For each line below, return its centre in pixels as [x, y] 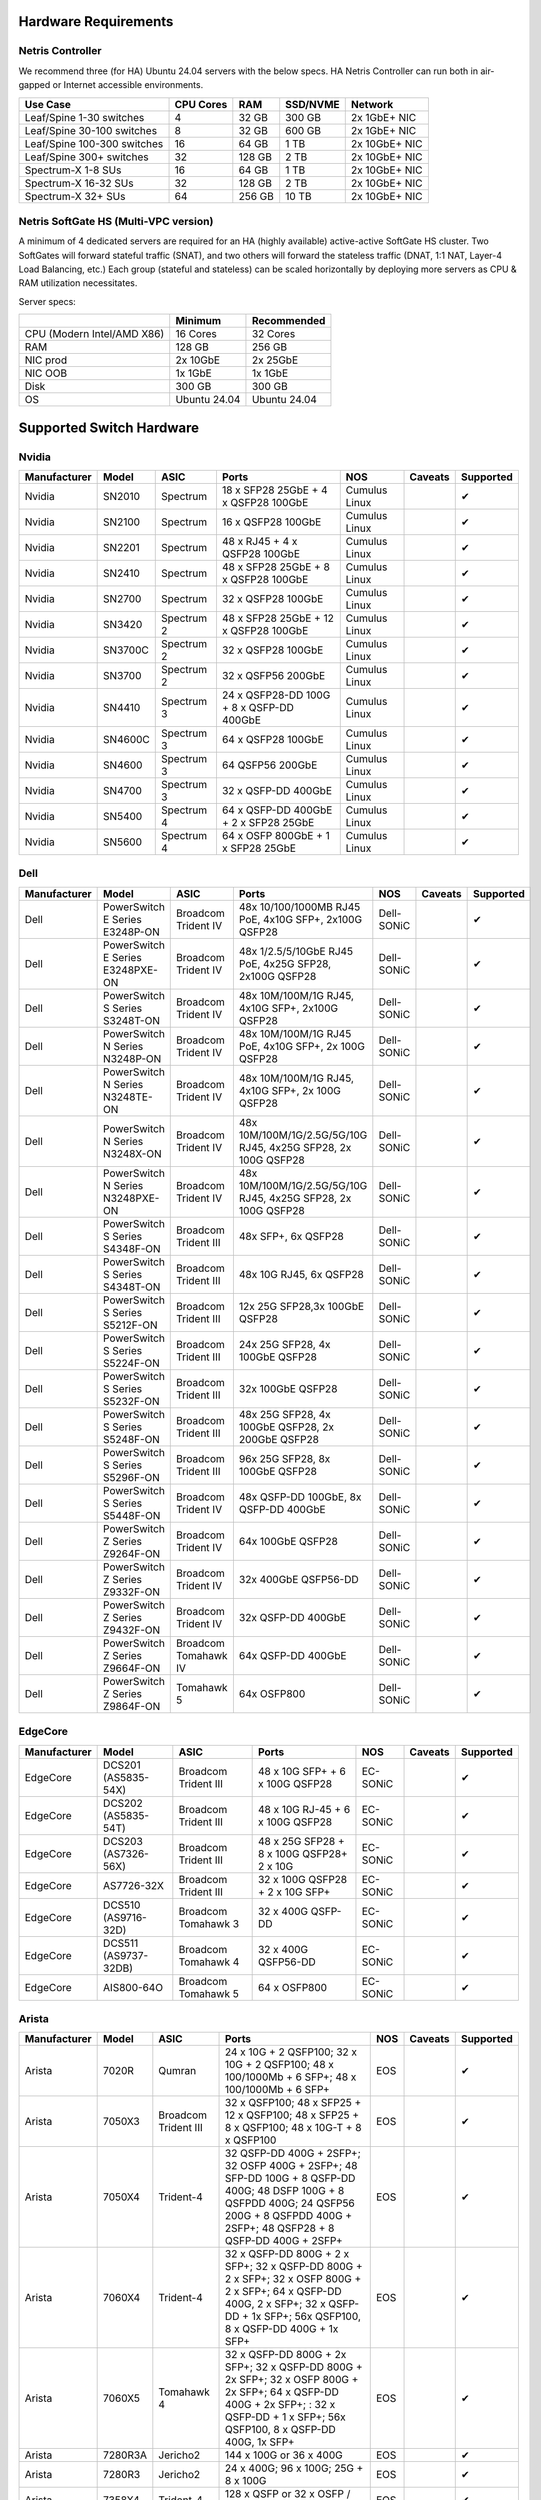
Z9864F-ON [132, 1706]
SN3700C [126, 650]
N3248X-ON [132, 1153]
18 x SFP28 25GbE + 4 [275, 490]
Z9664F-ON [132, 1668]
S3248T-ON [131, 1020]
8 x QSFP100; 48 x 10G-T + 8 [293, 2128]
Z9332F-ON [131, 1592]
